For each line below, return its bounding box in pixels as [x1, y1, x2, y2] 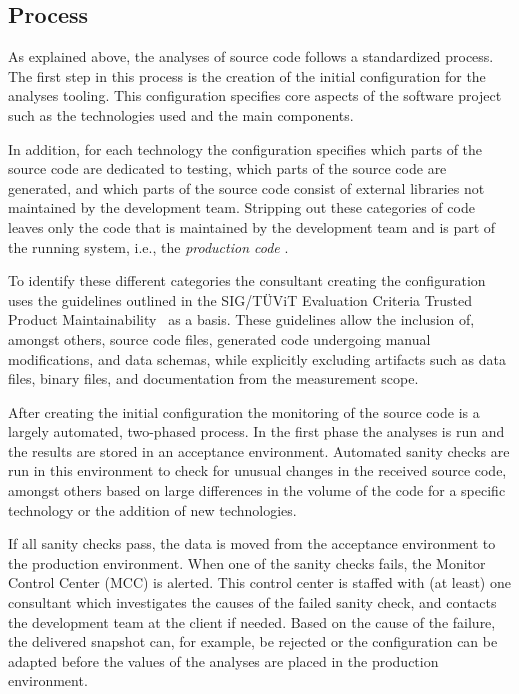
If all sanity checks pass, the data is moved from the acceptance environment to [8, 533, 496, 554]
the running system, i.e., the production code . [8, 236, 289, 257]
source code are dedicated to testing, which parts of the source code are [8, 158, 447, 179]
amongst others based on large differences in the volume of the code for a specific [8, 480, 506, 501]
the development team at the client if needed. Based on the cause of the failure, [8, 611, 496, 632]
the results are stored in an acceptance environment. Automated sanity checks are [8, 440, 510, 461]
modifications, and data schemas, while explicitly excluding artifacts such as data [8, 348, 506, 369]
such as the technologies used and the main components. [8, 104, 354, 125]
